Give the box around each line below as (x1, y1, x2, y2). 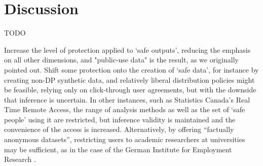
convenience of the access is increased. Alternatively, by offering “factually (4, 124, 234, 135)
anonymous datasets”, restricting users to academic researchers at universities (4, 134, 245, 145)
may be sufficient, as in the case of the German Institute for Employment (4, 144, 232, 154)
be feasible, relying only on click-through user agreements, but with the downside (4, 84, 256, 95)
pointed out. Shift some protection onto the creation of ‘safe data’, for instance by (4, 64, 259, 75)
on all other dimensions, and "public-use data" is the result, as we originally (4, 54, 239, 65)
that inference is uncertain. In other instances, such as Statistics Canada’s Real (4, 94, 250, 105)
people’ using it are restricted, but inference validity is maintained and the (4, 114, 236, 124)
